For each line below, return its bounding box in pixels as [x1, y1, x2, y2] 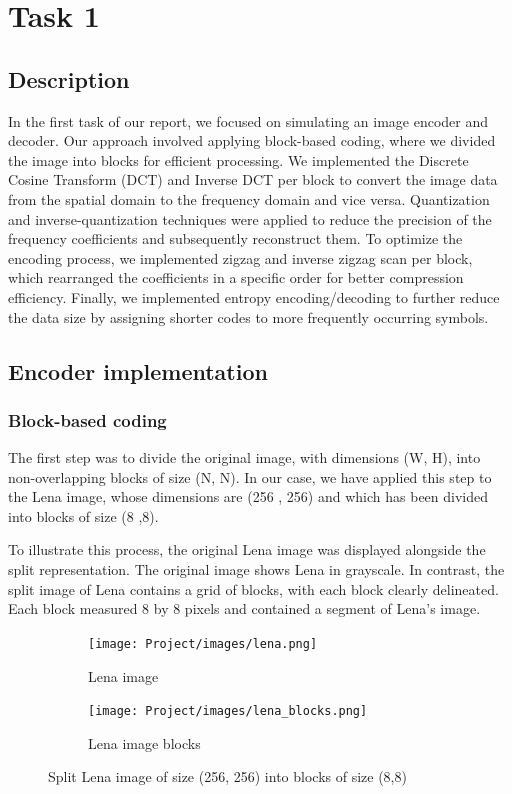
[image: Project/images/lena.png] [88, 636, 318, 651]
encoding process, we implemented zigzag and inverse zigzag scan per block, [8, 247, 473, 268]
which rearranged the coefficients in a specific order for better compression [8, 267, 464, 288]
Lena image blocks [88, 732, 201, 753]
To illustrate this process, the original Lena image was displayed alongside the [8, 539, 486, 560]
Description [8, 63, 130, 94]
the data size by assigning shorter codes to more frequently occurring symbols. [8, 306, 489, 327]
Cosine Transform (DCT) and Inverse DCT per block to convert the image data [8, 169, 498, 190]
